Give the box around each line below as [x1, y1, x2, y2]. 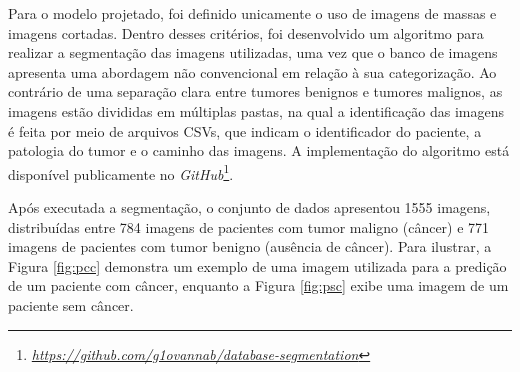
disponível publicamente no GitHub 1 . [8, 160, 234, 184]
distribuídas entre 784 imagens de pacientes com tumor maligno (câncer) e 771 [8, 216, 490, 237]
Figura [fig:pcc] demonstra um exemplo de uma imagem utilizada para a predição [8, 255, 507, 276]
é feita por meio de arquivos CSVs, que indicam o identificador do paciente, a [8, 120, 482, 141]
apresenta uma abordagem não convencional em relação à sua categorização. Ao [8, 61, 497, 82]
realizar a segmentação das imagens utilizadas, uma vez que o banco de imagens [8, 42, 498, 63]
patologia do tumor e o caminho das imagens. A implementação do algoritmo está [8, 140, 510, 161]
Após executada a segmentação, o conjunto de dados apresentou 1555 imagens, [8, 197, 491, 217]
